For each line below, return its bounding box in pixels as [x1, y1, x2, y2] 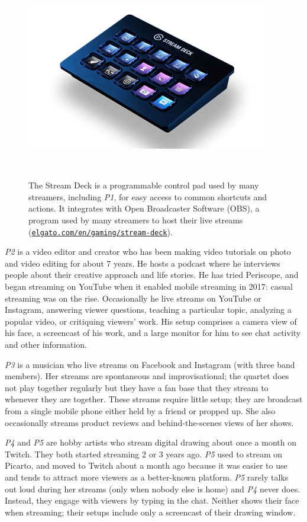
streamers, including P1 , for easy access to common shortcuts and [28, 190, 267, 203]
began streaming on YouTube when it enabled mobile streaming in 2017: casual [5, 280, 293, 292]
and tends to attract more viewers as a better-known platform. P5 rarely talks [5, 470, 289, 483]
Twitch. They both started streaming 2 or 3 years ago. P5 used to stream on [5, 447, 283, 460]
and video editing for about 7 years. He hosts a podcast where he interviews [5, 257, 280, 269]
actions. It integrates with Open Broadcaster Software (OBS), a [28, 202, 260, 214]
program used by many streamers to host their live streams [28, 213, 243, 226]
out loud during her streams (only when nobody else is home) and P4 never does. [5, 482, 300, 495]
